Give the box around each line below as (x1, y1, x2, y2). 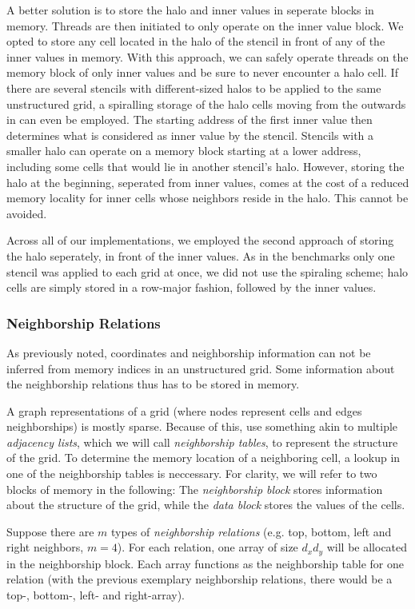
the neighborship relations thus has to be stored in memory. (6, 376, 300, 392)
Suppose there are (6, 523, 94, 539)
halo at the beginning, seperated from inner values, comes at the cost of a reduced (6, 173, 409, 190)
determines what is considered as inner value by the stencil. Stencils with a (6, 126, 374, 143)
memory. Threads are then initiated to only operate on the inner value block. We (6, 17, 404, 34)
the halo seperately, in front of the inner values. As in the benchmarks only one (6, 247, 395, 264)
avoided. (6, 205, 47, 221)
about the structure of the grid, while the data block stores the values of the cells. (6, 496, 405, 513)
